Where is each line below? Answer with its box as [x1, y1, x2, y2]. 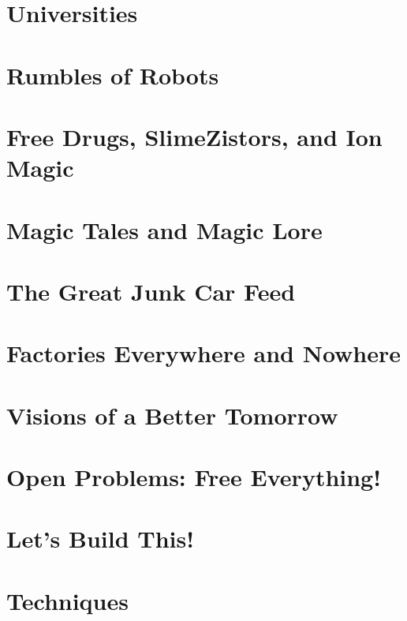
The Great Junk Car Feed [6, 275, 296, 307]
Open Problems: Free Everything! [6, 461, 382, 492]
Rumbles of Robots [6, 58, 219, 91]
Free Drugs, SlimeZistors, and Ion [6, 120, 383, 152]
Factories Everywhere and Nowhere [6, 337, 401, 369]
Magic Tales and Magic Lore [6, 213, 323, 245]
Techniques [6, 584, 129, 616]
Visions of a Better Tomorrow [6, 398, 338, 431]
